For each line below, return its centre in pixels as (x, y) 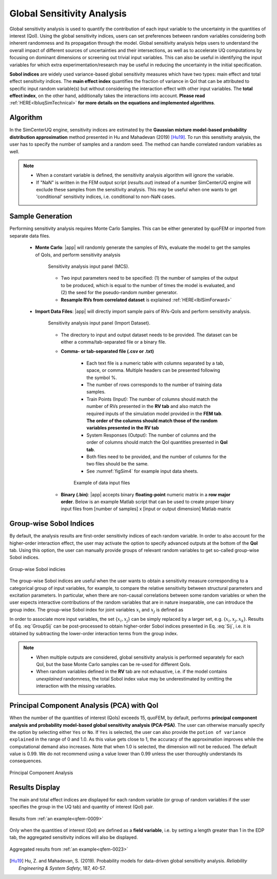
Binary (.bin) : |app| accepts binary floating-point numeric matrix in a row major (146, 494)
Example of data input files (102, 483)
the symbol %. (102, 378)
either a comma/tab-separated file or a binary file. (114, 342)
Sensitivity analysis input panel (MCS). (88, 266)
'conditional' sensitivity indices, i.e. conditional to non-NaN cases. (106, 197)
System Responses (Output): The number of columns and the (151, 435)
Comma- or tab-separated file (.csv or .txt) (107, 351)
